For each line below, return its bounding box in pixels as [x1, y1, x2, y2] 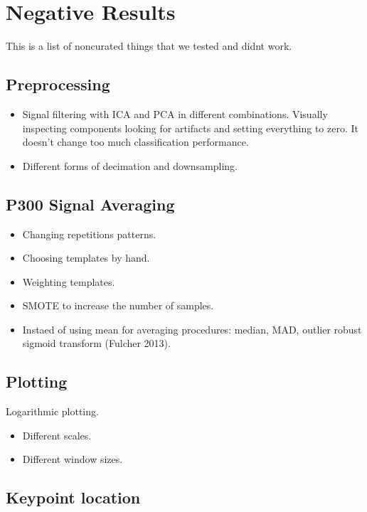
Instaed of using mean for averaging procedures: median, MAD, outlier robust [22, 321, 362, 336]
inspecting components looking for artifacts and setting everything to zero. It [22, 120, 359, 135]
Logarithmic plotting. [6, 404, 99, 419]
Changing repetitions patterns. [22, 226, 156, 241]
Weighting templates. [22, 274, 115, 289]
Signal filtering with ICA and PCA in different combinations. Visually [22, 106, 328, 121]
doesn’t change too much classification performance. [22, 134, 249, 149]
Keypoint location [6, 486, 141, 508]
